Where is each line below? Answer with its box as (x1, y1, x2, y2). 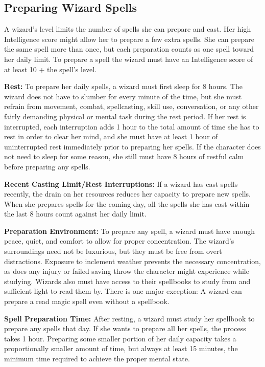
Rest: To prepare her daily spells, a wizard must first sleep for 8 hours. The (4, 81, 243, 92)
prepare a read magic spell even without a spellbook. (4, 296, 170, 307)
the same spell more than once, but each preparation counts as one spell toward (4, 44, 254, 54)
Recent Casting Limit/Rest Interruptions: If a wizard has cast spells (4, 178, 238, 189)
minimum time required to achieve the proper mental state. (4, 353, 190, 364)
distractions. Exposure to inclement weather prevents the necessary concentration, (4, 255, 261, 266)
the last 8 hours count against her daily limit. (4, 208, 147, 219)
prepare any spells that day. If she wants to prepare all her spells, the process (4, 323, 246, 334)
